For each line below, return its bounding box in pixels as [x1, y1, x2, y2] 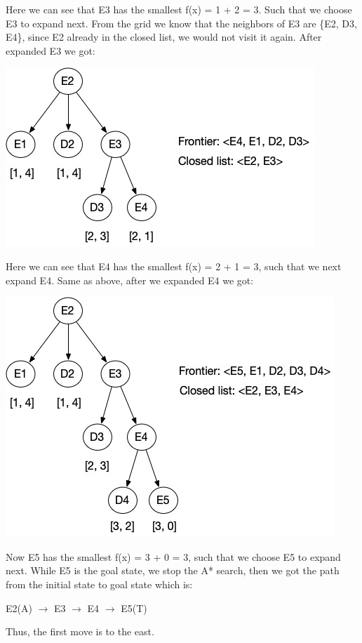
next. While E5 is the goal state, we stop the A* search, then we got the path [6, 563, 340, 578]
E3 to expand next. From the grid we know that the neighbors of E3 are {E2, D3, [6, 15, 357, 30]
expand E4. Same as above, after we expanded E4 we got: [6, 272, 254, 287]
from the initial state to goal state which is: [6, 576, 193, 591]
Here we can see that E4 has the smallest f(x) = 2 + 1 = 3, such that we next [6, 258, 342, 273]
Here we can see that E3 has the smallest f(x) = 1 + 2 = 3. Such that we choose [6, 2, 352, 16]
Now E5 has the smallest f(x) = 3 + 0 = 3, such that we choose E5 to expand [6, 549, 341, 564]
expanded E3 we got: [6, 43, 95, 58]
